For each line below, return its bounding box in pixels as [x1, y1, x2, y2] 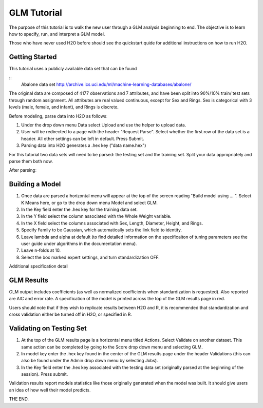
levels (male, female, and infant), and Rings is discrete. [9, 104, 119, 110]
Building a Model [9, 180, 61, 188]
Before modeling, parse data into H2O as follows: [9, 113, 108, 119]
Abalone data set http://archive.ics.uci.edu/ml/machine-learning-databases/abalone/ [21, 82, 192, 87]
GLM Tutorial [9, 7, 62, 18]
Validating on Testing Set [9, 325, 87, 333]
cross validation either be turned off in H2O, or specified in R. [9, 311, 132, 317]
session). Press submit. [21, 371, 68, 377]
